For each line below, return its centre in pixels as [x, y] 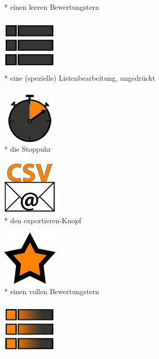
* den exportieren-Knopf [43, 220]
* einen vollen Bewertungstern [52, 291]
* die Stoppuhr [28, 149]
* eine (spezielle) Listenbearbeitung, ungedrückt [80, 78]
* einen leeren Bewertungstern [52, 7]
